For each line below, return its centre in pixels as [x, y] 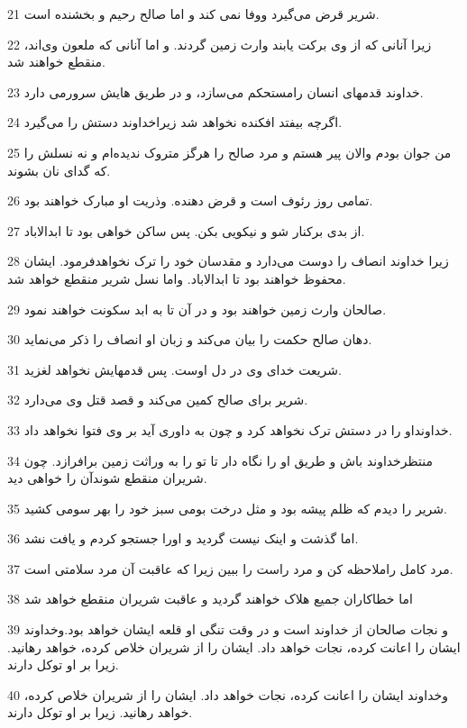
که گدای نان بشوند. [59, 170]
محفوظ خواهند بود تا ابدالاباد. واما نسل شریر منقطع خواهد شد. [177, 278]
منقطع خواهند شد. [56, 62]
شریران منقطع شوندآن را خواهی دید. [107, 478]
